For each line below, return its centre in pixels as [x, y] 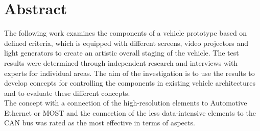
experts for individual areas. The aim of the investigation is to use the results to [129, 73]
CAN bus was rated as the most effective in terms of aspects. [100, 123]
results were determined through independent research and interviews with [121, 62]
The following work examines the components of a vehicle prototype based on [126, 33]
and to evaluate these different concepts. [67, 93]
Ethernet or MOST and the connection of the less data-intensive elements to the [130, 112]
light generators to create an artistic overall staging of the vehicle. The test [122, 53]
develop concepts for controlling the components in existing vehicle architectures [130, 83]
